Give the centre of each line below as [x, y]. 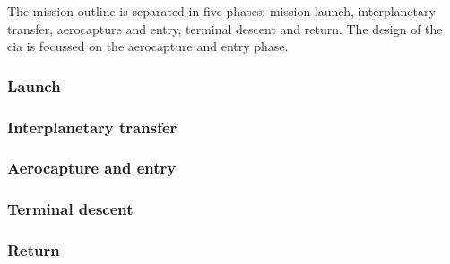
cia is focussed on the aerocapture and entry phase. [148, 46]
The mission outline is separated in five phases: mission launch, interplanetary [221, 11]
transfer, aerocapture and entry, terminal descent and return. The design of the [225, 28]
